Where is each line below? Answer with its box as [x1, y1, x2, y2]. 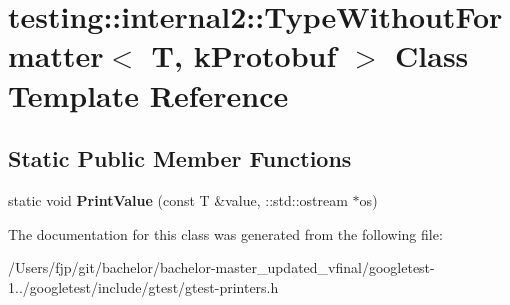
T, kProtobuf [151, 35, 337, 76]
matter [8, 35, 104, 76]
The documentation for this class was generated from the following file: [8, 223, 443, 244]
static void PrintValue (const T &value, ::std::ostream [8, 189, 348, 210]
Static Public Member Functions [8, 143, 352, 174]
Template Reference [8, 74, 289, 115]
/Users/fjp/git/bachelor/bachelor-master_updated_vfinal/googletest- [8, 257, 435, 278]
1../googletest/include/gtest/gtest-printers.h [8, 276, 279, 297]
